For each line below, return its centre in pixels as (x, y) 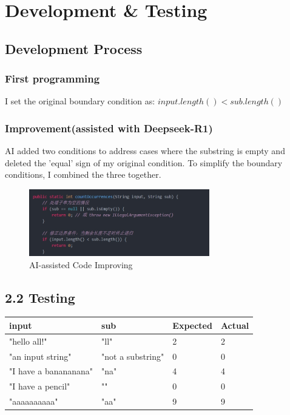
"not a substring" (133, 356)
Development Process (74, 48)
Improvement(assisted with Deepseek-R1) (109, 128)
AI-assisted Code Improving (81, 264)
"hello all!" (28, 341)
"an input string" (40, 356)
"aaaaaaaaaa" (34, 401)
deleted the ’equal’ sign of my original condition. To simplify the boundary (144, 162)
